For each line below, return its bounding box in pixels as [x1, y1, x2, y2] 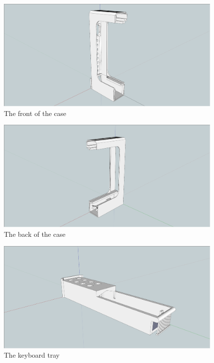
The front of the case [4, 108, 67, 118]
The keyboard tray [4, 350, 60, 360]
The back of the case [4, 229, 66, 239]
